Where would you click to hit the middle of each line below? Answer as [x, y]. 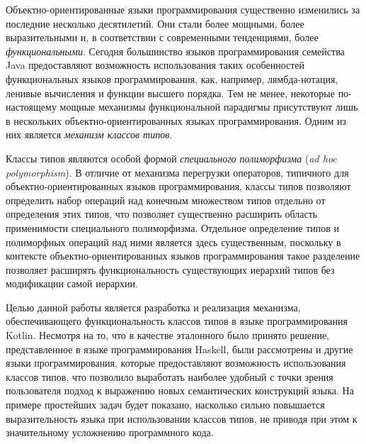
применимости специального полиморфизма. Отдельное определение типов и [173, 227]
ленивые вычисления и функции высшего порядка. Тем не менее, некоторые [170, 93]
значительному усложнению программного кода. [110, 432]
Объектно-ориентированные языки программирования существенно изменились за [183, 9]
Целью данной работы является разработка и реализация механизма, [153, 307]
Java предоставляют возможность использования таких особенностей [155, 65]
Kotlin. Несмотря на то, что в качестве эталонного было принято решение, [168, 335]
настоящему [31, 107]
